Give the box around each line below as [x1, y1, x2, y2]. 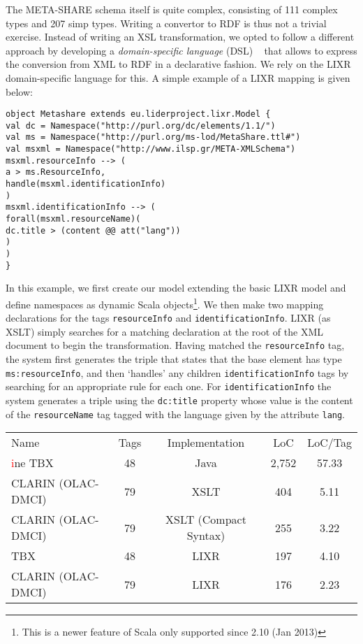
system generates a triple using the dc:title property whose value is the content [6, 393, 353, 407]
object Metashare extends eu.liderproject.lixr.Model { [6, 109, 271, 120]
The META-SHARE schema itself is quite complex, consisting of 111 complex [6, 2, 338, 16]
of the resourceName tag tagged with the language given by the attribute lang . [6, 406, 346, 421]
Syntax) [186, 527, 225, 544]
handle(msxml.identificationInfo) [6, 179, 166, 189]
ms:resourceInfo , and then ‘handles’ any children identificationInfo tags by [6, 365, 349, 380]
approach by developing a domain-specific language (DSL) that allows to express [6, 43, 357, 57]
